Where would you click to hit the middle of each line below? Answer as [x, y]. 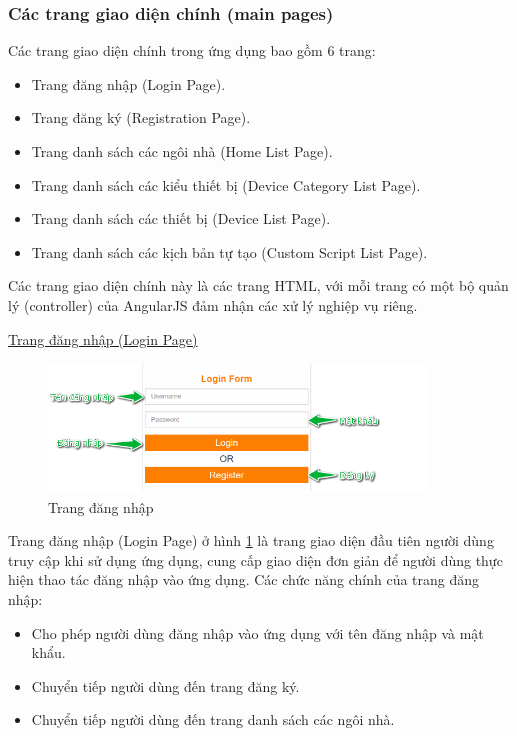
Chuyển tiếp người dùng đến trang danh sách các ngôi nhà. [213, 719]
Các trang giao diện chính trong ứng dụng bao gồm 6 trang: [192, 50]
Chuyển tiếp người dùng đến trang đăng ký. [165, 685]
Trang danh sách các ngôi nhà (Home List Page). [182, 151]
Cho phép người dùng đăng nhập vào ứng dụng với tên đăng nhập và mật [257, 632]
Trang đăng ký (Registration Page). [141, 117]
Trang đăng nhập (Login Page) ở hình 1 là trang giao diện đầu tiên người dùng [251, 540]
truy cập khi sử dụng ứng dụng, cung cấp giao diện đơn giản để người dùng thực [255, 559]
